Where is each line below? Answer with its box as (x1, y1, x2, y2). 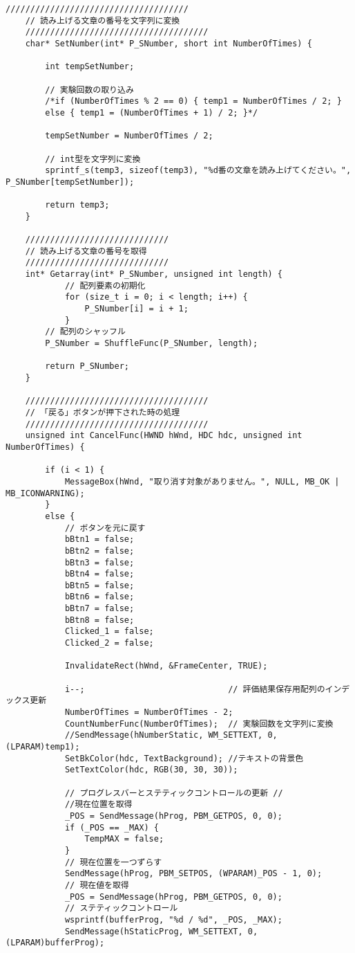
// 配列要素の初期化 (64, 280, 146, 291)
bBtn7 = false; (64, 603, 135, 614)
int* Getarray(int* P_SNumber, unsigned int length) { (25, 269, 282, 280)
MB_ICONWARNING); (6, 488, 85, 498)
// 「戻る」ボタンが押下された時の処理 (25, 407, 180, 417)
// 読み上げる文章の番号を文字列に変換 (25, 15, 180, 26)
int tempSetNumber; (45, 62, 135, 72)
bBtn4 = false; (64, 569, 135, 579)
